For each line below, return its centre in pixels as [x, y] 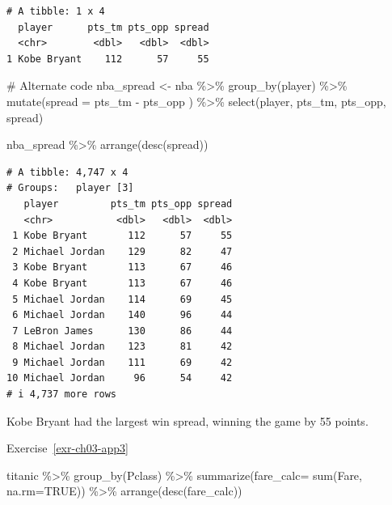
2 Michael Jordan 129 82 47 [122, 251]
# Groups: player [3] [70, 188]
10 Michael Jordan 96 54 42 [120, 378]
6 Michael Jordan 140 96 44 [122, 315]
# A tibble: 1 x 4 [56, 11]
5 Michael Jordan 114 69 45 [122, 299]
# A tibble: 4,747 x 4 [67, 172]
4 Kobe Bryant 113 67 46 [122, 283]
